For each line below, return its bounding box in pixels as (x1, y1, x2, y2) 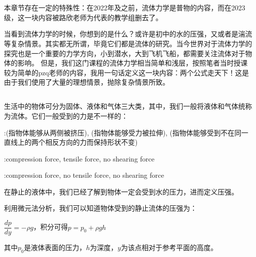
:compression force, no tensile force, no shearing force (4, 170, 164, 180)
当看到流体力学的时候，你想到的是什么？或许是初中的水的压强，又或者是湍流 (4, 29, 252, 39)
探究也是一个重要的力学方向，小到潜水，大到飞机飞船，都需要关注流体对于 (4, 48, 245, 58)
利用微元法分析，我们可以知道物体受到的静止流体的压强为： (4, 203, 197, 213)
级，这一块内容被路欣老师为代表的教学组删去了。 (4, 12, 162, 22)
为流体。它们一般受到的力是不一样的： (4, 110, 128, 121)
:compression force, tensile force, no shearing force (4, 153, 155, 163)
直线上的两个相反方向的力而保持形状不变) (4, 137, 138, 147)
